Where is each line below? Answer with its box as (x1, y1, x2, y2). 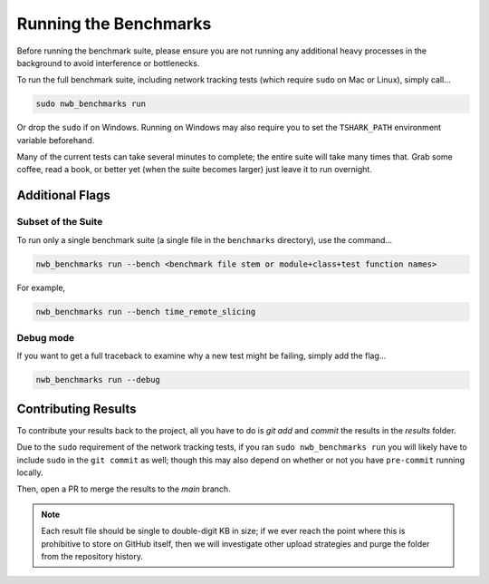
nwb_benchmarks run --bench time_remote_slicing (35, 307, 256, 316)
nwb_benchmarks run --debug (35, 375, 160, 385)
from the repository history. (41, 550, 144, 561)
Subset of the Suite (16, 216, 103, 229)
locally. (16, 467, 43, 478)
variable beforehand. (16, 134, 95, 145)
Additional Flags (16, 188, 110, 203)
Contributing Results (16, 401, 137, 416)
